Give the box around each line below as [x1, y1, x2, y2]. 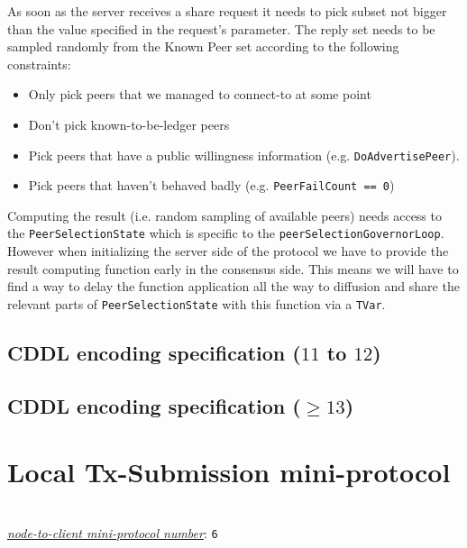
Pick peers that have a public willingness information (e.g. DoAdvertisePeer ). [28, 145, 460, 164]
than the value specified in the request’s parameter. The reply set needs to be [7, 19, 435, 38]
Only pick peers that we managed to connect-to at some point [28, 85, 371, 104]
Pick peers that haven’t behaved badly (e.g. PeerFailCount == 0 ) [28, 176, 395, 195]
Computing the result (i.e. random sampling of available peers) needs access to [7, 205, 442, 224]
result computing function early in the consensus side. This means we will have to [7, 259, 459, 278]
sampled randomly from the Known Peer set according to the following [7, 37, 399, 56]
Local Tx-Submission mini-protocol [7, 453, 451, 490]
